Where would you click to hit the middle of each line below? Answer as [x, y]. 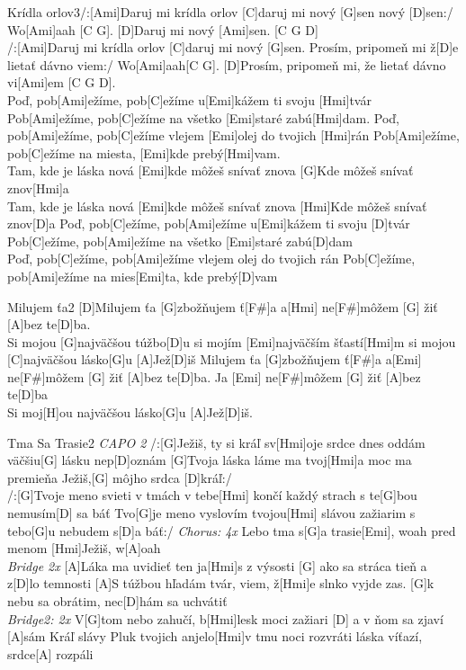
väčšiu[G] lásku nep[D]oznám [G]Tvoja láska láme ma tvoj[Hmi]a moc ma [210, 460]
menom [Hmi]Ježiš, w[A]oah [84, 548]
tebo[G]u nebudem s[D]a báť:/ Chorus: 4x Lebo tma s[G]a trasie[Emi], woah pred [232, 530]
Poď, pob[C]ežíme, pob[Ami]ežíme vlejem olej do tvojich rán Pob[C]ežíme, [211, 259]
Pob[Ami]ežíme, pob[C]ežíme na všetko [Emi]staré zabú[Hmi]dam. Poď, [203, 117]
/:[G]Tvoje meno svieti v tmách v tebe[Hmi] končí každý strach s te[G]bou [212, 495]
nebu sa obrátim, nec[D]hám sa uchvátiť [117, 601]
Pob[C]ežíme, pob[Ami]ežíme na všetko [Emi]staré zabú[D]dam [180, 241]
